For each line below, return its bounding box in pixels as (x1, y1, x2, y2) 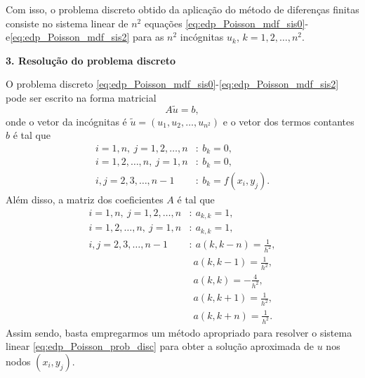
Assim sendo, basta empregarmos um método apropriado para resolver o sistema (6, 325, 352, 339)
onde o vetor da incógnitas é (6, 114, 127, 128)
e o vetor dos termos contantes (223, 114, 354, 128)
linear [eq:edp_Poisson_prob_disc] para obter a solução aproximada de (6, 339, 314, 353)
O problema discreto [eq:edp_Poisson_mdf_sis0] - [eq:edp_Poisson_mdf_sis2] (6, 76, 339, 91)
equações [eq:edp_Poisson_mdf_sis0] (144, 15, 305, 30)
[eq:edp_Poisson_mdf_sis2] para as (10, 29, 164, 44)
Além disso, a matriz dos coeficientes (6, 191, 164, 206)
